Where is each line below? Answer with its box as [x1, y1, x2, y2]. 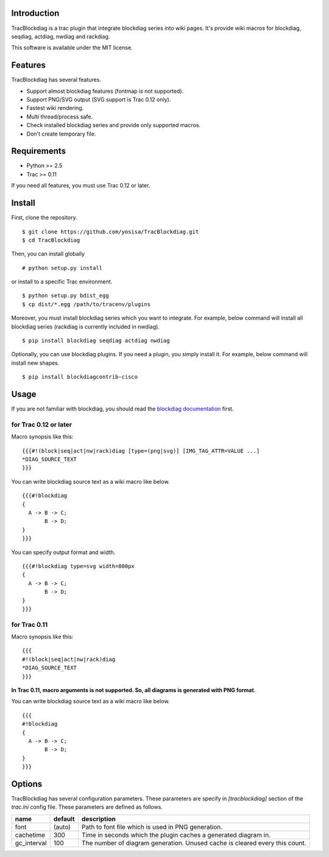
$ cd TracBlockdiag [22, 236, 80, 244]
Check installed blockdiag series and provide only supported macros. [26, 122, 201, 129]
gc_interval [15, 839, 47, 847]
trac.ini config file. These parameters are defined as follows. [11, 803, 163, 811]
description [81, 814, 116, 823]
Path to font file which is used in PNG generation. [81, 822, 223, 831]
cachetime [15, 831, 46, 839]
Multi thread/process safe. [26, 113, 93, 120]
